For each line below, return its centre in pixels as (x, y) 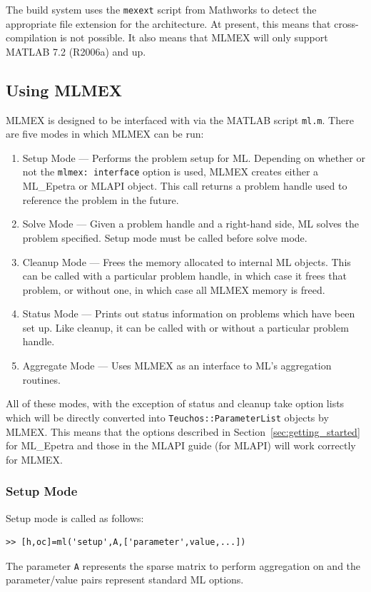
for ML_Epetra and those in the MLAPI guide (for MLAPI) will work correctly (181, 445)
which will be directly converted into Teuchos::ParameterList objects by (167, 417)
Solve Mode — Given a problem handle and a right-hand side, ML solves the (190, 224)
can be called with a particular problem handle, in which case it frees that (184, 276)
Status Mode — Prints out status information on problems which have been (189, 313)
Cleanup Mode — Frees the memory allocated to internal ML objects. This (187, 261)
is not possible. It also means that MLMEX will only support (194, 37)
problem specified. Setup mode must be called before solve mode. (165, 237)
